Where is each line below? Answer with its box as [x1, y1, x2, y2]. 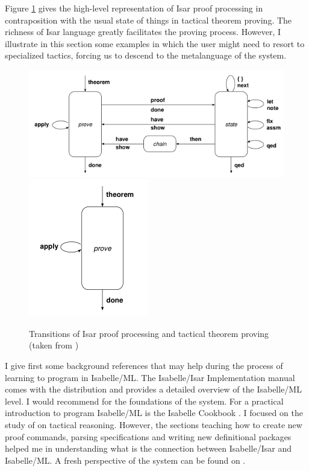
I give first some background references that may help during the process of [5, 359, 283, 371]
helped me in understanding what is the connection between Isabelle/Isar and [5, 442, 292, 455]
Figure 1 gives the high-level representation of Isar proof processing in [5, 2, 263, 14]
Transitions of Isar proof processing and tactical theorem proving [29, 327, 269, 339]
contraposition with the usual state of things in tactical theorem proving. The [5, 13, 292, 26]
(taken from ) [29, 339, 79, 351]
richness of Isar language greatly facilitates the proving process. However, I [5, 25, 281, 38]
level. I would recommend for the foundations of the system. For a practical [5, 394, 284, 407]
